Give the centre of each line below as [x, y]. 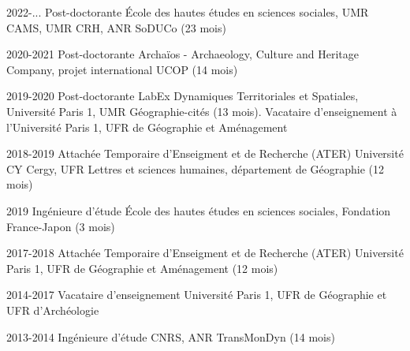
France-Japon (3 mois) [61, 226]
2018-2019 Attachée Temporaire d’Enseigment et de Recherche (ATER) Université [205, 153]
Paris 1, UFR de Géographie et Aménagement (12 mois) [142, 268]
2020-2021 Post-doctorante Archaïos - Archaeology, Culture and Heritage [183, 54]
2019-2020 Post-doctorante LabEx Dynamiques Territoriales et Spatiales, [183, 96]
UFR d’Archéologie [53, 310]
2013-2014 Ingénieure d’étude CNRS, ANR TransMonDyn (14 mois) [171, 336]
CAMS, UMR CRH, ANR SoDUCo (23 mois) [116, 27]
